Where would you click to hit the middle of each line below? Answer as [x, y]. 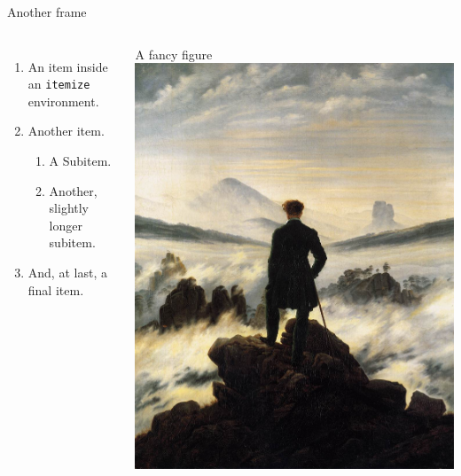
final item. [56, 289]
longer [66, 225]
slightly [69, 208]
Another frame [47, 12]
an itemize [59, 84]
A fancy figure [174, 54]
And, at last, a [67, 272]
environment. [63, 101]
